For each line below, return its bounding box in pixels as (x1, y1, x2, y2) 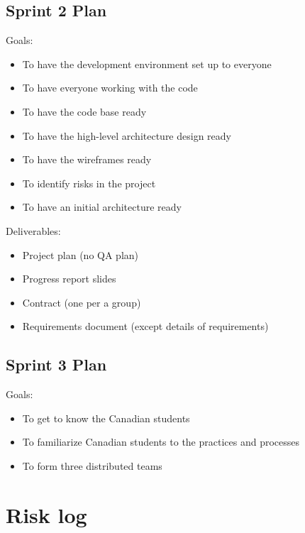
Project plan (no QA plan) (22, 247, 139, 262)
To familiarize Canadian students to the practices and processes (22, 434, 300, 449)
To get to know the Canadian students (22, 410, 190, 425)
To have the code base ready (22, 104, 147, 119)
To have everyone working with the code (22, 80, 198, 95)
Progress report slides (22, 271, 116, 286)
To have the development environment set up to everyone (22, 56, 272, 71)
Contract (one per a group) (22, 295, 141, 309)
